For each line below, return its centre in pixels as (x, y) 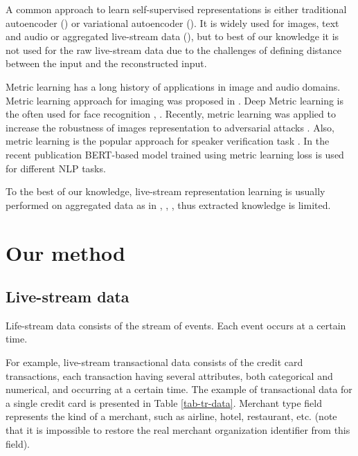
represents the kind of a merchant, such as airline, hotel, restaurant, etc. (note (171, 416)
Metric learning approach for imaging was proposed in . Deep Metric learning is (175, 100)
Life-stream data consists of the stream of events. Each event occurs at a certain (176, 325)
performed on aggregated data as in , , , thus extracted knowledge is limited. (168, 204)
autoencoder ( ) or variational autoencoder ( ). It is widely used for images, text (172, 22)
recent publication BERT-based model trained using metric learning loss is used (175, 154)
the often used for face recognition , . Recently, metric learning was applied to (171, 114)
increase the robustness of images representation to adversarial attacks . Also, (170, 127)
